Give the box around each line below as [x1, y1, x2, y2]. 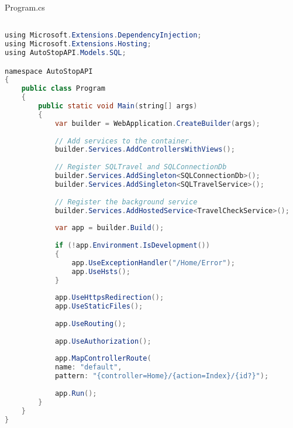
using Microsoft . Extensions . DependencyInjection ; [5, 31, 202, 40]
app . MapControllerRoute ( [54, 354, 151, 363]
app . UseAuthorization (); [54, 337, 151, 345]
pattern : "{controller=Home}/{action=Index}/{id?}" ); [54, 372, 269, 381]
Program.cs [5, 1, 45, 13]
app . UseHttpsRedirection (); [54, 293, 164, 302]
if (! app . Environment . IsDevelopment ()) [54, 241, 210, 250]
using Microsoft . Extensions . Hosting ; [5, 40, 151, 49]
